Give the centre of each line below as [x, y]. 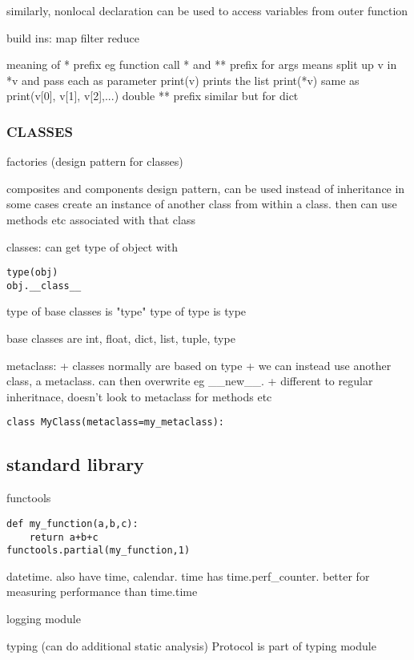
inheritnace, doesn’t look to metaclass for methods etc [139, 396]
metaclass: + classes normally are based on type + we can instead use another [199, 365]
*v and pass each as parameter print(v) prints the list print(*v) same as [183, 80]
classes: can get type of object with [92, 246]
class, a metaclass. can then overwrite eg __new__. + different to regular [190, 381]
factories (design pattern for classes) [95, 161]
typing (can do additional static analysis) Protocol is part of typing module [191, 645]
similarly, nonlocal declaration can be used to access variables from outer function [207, 10]
